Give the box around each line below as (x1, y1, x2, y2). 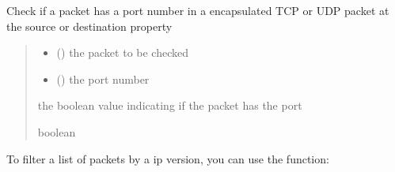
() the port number (56, 70, 150, 87)
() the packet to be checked (56, 44, 188, 61)
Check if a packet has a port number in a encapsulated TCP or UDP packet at (6, 2, 389, 18)
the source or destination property (6, 17, 173, 34)
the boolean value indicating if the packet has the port (37, 97, 302, 114)
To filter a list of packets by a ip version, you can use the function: (6, 150, 329, 166)
